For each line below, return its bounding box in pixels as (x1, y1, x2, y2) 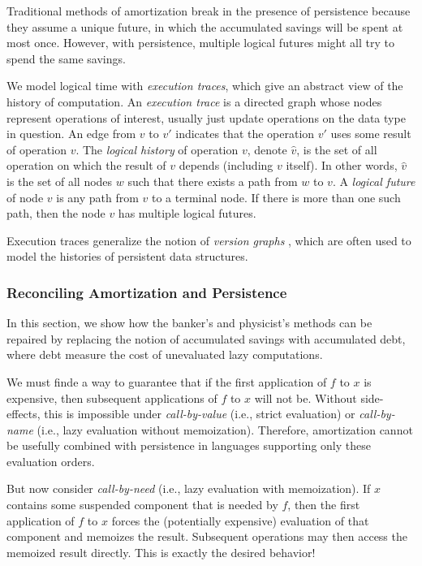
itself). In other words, (286, 157, 398, 174)
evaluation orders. (6, 452, 95, 469)
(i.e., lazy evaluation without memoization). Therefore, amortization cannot (37, 421, 413, 438)
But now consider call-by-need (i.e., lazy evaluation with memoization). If (6, 480, 371, 497)
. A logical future (332, 172, 416, 189)
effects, (6, 405, 41, 422)
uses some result (330, 125, 411, 142)
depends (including (179, 157, 273, 174)
